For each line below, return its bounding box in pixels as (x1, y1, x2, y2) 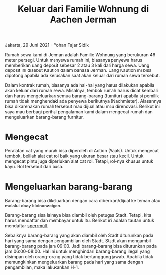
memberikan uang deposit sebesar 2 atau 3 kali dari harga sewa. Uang (5, 62, 150, 68)
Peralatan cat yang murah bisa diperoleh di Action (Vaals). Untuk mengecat (5, 148, 159, 154)
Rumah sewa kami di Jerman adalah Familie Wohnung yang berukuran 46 (5, 52, 156, 58)
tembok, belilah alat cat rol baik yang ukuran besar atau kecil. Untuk (5, 153, 144, 159)
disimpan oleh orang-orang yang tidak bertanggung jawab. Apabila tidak (5, 254, 154, 260)
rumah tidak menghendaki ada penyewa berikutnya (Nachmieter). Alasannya (5, 98, 162, 104)
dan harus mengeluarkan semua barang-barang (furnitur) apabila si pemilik (5, 93, 159, 99)
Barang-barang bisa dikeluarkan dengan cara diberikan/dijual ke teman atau (5, 198, 161, 204)
